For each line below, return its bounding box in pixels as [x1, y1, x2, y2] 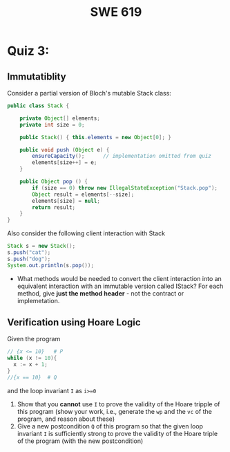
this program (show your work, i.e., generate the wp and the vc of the [17, 407, 212, 415]
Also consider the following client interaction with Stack [7, 229, 166, 237]
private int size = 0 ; [19, 121, 85, 128]
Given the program [7, 335, 61, 343]
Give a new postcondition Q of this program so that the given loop [17, 422, 204, 430]
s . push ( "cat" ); [7, 249, 51, 256]
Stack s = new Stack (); [7, 243, 76, 250]
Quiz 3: [7, 43, 50, 59]
